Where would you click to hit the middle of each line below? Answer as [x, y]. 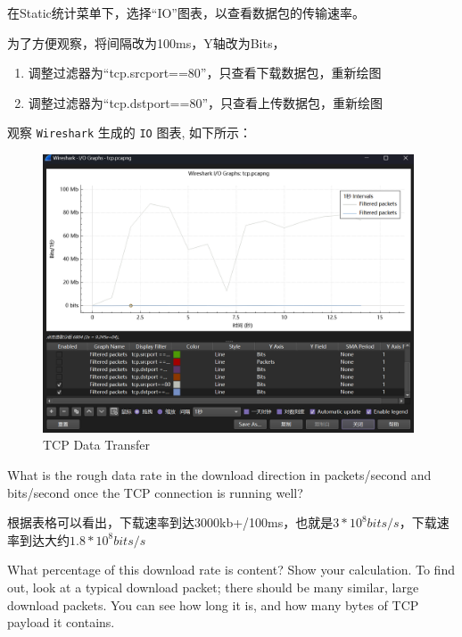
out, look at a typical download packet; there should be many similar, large [213, 587]
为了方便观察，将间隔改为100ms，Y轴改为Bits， [146, 42]
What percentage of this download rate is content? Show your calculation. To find [231, 570]
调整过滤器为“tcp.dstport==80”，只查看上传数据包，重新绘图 [205, 102]
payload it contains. [61, 622]
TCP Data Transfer [96, 445]
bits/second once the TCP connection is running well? [155, 492]
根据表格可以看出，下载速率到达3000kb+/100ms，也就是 [170, 522]
